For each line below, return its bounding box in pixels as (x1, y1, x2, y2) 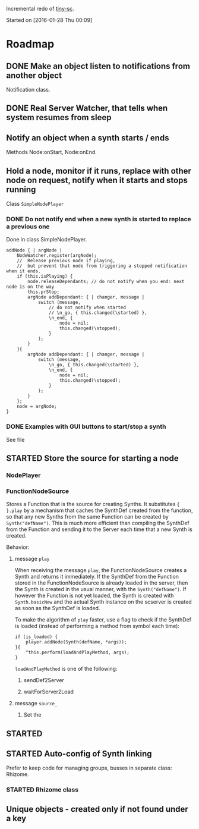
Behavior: (6, 544, 30, 551)
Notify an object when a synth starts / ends (6, 133, 169, 143)
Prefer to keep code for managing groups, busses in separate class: (6, 764, 172, 772)
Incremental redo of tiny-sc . (6, 5, 74, 12)
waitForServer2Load (23, 688, 74, 695)
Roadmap (6, 37, 55, 51)
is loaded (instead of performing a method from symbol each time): (14, 623, 180, 630)
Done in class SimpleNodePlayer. (6, 236, 87, 243)
